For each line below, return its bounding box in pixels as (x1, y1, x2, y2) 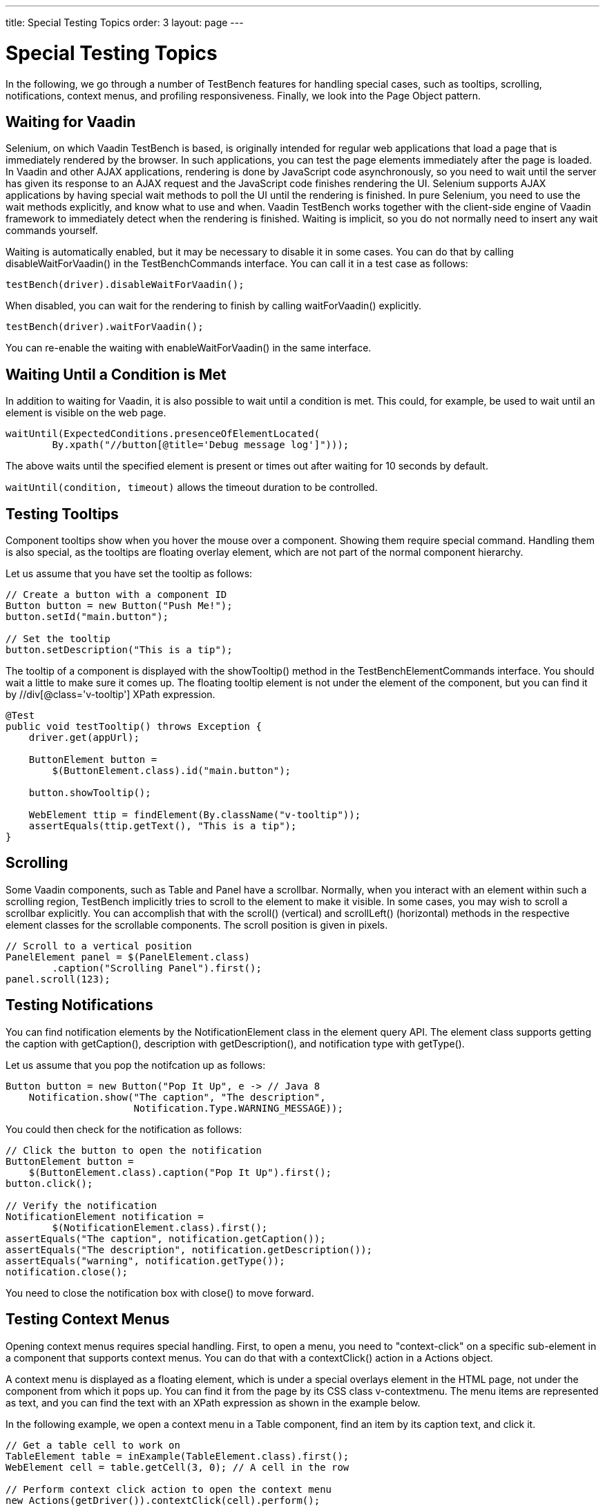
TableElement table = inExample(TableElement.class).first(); (6, 1450, 349, 1462)
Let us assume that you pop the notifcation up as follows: (6, 1058, 266, 1071)
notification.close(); (6, 1266, 128, 1277)
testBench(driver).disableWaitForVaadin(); (6, 279, 244, 291)
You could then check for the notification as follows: (6, 1123, 242, 1135)
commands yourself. (6, 224, 98, 237)
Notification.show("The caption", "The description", (28, 1091, 326, 1103)
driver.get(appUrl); (28, 732, 140, 744)
